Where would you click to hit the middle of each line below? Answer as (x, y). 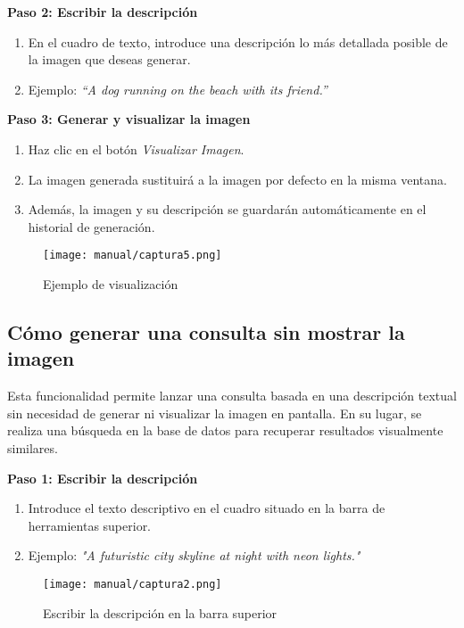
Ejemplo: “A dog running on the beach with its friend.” (178, 89)
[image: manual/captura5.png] (133, 256)
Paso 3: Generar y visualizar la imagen (129, 119)
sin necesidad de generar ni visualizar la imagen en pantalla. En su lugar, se (215, 413)
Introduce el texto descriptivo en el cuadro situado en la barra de (207, 508)
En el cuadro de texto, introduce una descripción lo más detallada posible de (238, 41)
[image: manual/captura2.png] (133, 584)
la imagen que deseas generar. (109, 59)
